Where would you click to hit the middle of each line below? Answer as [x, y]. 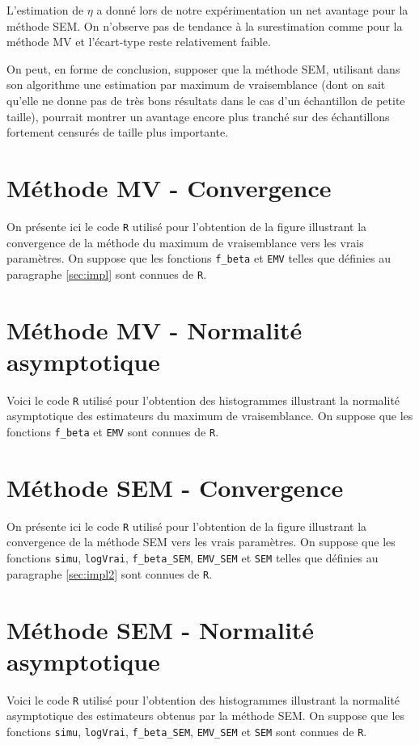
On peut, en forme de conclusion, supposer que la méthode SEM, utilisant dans [203, 68]
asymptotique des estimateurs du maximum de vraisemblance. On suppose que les [210, 416]
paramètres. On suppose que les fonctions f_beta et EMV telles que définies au [199, 258]
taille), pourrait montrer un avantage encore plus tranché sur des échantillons [198, 116]
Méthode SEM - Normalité [161, 629]
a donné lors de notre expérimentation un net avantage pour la [252, 10]
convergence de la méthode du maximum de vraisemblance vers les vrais [185, 242]
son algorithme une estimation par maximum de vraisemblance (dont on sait [196, 84]
